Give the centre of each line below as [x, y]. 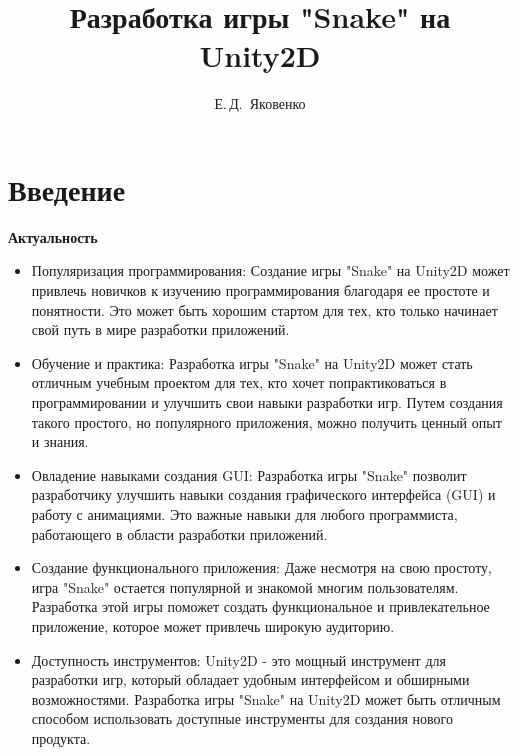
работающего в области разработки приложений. [179, 533]
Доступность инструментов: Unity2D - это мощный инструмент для [238, 659]
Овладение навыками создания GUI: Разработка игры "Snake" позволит [249, 474]
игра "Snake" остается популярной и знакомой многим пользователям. [245, 586]
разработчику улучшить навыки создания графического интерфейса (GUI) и [263, 494]
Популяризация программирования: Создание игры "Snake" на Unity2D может [270, 270]
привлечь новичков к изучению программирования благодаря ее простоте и [260, 290]
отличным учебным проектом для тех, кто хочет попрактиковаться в [239, 382]
